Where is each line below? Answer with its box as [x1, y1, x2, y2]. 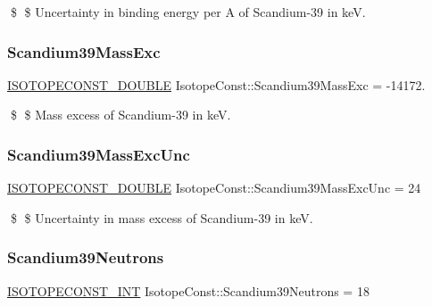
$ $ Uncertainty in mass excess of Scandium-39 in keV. [10, 208, 313, 227]
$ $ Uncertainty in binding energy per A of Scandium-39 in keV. [10, 3, 366, 21]
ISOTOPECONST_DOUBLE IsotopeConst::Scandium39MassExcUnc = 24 [7, 178, 421, 197]
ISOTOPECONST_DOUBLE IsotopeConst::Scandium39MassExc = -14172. [7, 75, 426, 94]
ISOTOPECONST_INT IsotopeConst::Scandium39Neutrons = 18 [7, 281, 370, 300]
